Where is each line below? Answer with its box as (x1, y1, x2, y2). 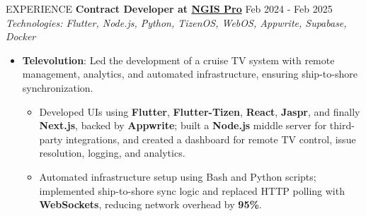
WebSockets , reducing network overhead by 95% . (39, 197, 262, 212)
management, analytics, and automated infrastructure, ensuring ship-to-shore (22, 66, 358, 81)
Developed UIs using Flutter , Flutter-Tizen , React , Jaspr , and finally (39, 104, 360, 119)
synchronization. (22, 80, 93, 95)
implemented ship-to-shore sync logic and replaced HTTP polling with (39, 183, 345, 198)
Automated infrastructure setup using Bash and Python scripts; (39, 169, 316, 184)
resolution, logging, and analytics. (39, 145, 185, 160)
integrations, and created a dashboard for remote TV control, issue (65, 131, 356, 146)
